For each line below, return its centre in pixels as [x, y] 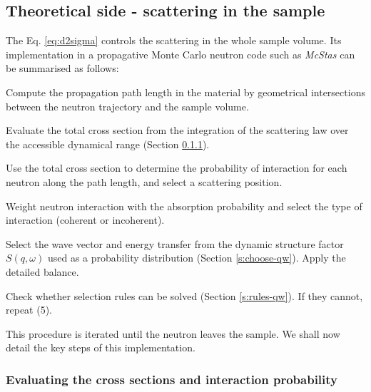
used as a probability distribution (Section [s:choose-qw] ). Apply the [197, 258]
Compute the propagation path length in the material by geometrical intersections [185, 92]
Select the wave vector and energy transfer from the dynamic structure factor [175, 243]
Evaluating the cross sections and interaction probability [172, 379]
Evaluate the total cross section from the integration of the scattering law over [177, 130]
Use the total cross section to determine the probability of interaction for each [177, 168]
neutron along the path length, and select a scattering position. [144, 181]
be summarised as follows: [62, 68]
